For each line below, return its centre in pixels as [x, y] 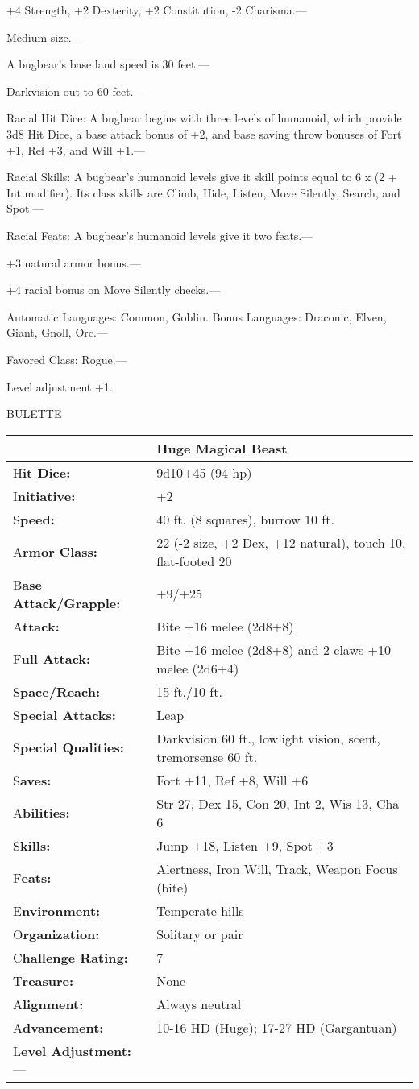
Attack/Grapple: [67, 602]
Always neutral [199, 1004]
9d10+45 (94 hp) [204, 472]
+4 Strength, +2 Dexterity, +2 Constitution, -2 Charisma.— [157, 10]
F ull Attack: [52, 659]
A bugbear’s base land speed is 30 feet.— [108, 64]
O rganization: [56, 934]
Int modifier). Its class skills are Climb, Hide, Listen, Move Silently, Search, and [203, 192]
